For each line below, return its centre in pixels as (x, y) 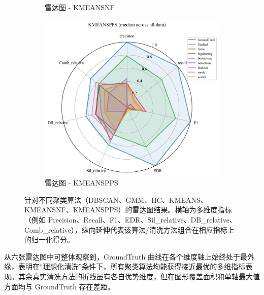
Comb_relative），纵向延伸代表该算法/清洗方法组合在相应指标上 (129, 229)
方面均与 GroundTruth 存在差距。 (59, 286)
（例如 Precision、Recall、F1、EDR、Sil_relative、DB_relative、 (130, 219)
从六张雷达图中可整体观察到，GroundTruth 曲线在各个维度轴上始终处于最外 (129, 256)
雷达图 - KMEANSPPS (81, 183)
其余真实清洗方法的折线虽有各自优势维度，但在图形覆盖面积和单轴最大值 (139, 276)
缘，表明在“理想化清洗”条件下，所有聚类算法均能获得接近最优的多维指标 (125, 266)
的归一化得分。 (49, 239)
